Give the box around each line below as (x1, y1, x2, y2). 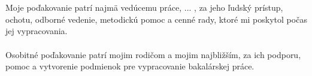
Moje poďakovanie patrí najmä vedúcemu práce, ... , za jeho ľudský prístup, (5, 1, 283, 14)
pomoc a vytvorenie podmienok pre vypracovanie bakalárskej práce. (5, 60, 255, 72)
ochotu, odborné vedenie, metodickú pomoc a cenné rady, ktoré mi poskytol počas (5, 13, 307, 25)
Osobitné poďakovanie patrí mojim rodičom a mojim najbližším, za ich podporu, (5, 48, 301, 60)
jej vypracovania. (5, 25, 68, 37)
